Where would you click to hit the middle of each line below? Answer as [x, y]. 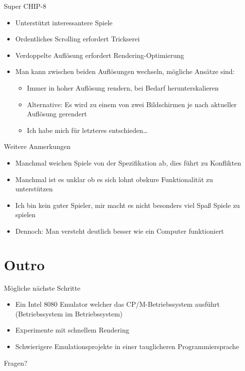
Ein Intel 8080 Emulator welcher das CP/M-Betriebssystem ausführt [117, 304]
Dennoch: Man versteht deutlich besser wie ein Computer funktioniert [120, 231]
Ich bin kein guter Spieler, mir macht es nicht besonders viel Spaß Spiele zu [128, 205]
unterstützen [34, 189]
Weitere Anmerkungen [37, 146]
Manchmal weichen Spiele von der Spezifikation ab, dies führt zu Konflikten [128, 162]
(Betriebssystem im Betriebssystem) [69, 313]
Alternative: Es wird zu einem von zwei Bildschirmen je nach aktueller [132, 104]
